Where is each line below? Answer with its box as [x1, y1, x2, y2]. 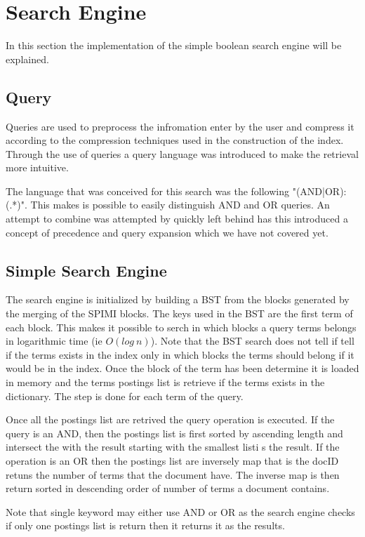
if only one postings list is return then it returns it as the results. [6, 518, 285, 533]
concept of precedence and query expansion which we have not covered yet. [6, 225, 328, 239]
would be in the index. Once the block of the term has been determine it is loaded [6, 361, 359, 376]
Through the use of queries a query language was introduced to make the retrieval [6, 146, 359, 161]
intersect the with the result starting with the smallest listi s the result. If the [6, 439, 340, 454]
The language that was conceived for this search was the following [6, 183, 290, 198]
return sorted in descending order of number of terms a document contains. [6, 481, 330, 496]
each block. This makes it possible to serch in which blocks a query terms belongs [6, 319, 357, 334]
